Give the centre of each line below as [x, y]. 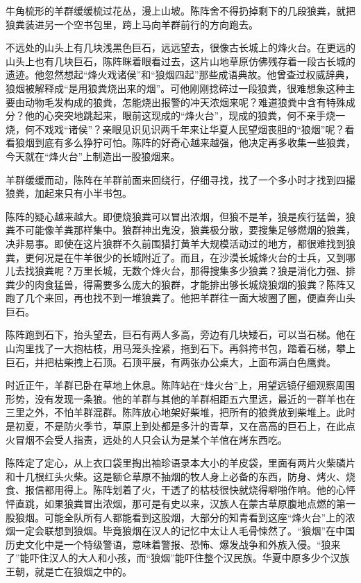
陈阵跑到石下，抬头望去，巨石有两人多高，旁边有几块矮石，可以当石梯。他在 [180, 334]
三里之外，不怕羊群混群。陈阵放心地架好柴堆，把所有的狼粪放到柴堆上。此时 [180, 412]
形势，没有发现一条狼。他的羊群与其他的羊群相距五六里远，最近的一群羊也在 [180, 398]
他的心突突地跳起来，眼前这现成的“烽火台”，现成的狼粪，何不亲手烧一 [185, 115]
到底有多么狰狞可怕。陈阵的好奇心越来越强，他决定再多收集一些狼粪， [195, 142]
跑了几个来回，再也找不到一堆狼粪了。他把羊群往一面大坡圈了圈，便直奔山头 [180, 298]
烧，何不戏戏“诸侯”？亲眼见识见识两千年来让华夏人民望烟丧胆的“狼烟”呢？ [175, 129]
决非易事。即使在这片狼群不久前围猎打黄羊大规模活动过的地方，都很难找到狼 [180, 243]
